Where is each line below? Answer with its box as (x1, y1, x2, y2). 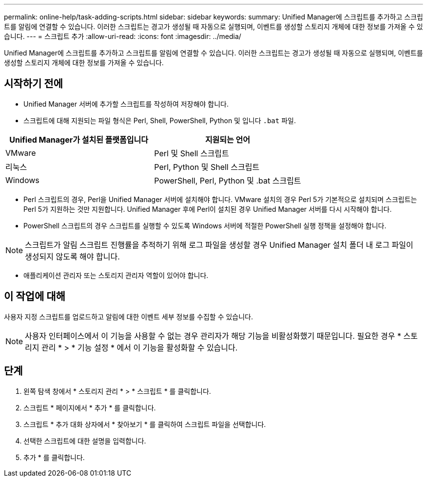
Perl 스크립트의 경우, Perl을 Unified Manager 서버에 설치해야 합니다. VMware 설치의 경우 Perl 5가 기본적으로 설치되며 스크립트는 (23, 195, 417, 203)
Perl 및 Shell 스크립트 (154, 148, 229, 158)
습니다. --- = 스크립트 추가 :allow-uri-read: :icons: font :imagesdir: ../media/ (4, 32, 241, 40)
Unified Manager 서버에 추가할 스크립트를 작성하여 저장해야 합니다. (23, 99, 229, 108)
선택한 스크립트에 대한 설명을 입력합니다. (23, 436, 146, 445)
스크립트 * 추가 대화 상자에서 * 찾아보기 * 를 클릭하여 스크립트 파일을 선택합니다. (23, 420, 266, 428)
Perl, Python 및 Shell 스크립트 (154, 162, 260, 172)
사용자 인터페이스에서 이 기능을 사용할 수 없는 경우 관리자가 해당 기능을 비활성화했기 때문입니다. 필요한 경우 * (25, 331, 402, 341)
